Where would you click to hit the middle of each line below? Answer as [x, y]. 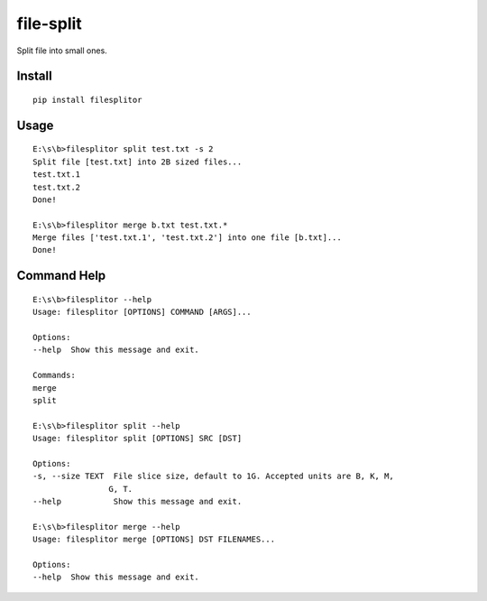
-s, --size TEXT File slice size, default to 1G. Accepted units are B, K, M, [213, 476]
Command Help [61, 276]
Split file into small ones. [62, 51]
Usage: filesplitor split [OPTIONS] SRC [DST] [138, 439]
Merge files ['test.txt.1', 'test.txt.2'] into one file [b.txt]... [187, 238]
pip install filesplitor [87, 100]
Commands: [54, 375]
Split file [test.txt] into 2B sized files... [138, 162]
